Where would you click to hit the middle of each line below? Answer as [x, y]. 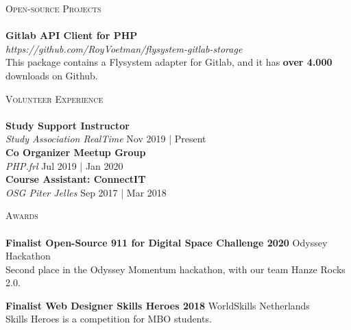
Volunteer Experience [55, 98]
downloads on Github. [52, 75]
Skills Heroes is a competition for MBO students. [109, 319]
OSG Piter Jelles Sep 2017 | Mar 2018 [86, 192]
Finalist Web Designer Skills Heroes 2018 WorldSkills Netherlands [158, 305]
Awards [22, 215]
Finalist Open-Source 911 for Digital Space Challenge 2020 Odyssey [167, 242]
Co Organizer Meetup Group [76, 152]
